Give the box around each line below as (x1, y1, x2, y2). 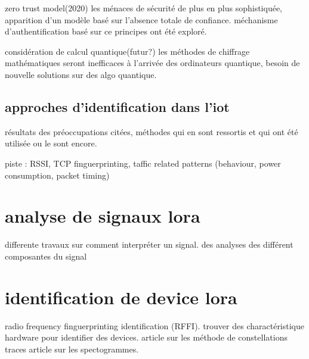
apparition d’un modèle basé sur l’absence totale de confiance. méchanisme (5, 13, 278, 26)
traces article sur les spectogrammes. (5, 342, 139, 355)
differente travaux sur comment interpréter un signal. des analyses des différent (5, 238, 293, 251)
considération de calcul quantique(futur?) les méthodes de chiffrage (5, 45, 250, 57)
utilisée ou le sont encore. (5, 137, 97, 149)
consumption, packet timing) (5, 168, 110, 181)
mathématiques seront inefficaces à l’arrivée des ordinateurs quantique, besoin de (5, 57, 300, 69)
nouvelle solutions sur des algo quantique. (5, 68, 157, 80)
